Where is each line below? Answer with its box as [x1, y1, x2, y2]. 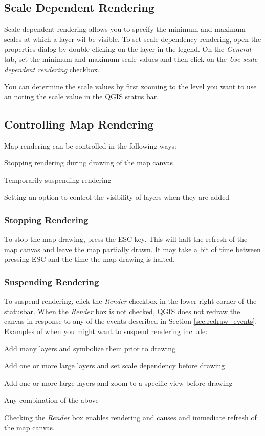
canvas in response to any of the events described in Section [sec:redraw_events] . [4, 316, 257, 326]
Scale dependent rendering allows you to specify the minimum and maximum [4, 24, 246, 34]
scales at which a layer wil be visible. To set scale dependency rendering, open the [4, 33, 261, 44]
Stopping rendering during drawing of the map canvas [4, 157, 173, 168]
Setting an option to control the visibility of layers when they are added [4, 192, 230, 202]
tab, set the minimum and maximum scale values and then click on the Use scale [4, 53, 258, 64]
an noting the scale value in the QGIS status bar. [4, 91, 159, 101]
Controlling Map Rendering [4, 116, 154, 132]
